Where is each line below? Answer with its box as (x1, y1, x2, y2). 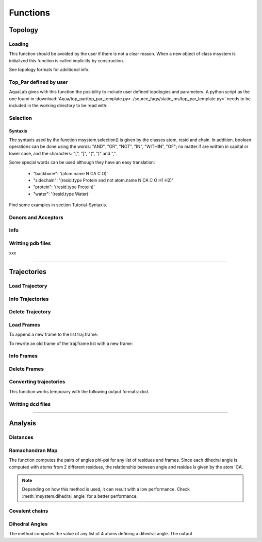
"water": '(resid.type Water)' (33, 191, 90, 197)
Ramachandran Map (9, 447, 58, 453)
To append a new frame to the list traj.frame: (9, 331, 98, 338)
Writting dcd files (9, 400, 51, 407)
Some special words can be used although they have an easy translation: (9, 160, 155, 165)
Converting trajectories (9, 379, 65, 385)
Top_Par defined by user (9, 78, 68, 85)
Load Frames (9, 321, 41, 328)
